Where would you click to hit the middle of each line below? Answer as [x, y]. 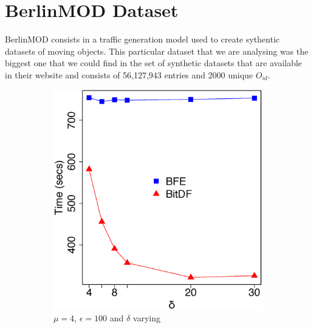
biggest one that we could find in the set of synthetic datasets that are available [153, 63]
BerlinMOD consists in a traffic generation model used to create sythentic [143, 39]
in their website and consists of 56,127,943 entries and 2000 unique [129, 74]
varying [146, 318]
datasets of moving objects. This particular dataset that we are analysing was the [157, 51]
